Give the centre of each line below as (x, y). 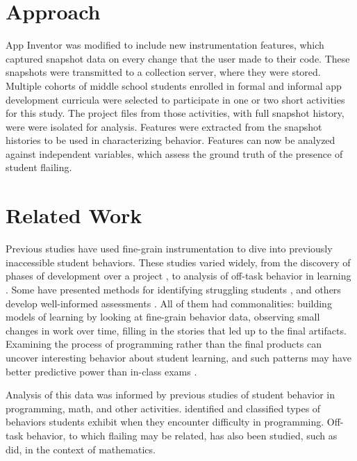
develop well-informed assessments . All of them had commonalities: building (169, 303)
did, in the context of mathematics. (81, 449)
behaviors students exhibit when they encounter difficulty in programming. (165, 422)
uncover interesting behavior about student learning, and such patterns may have (178, 357)
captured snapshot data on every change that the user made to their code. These (178, 58)
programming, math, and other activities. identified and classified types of (163, 408)
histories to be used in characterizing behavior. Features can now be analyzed (171, 140)
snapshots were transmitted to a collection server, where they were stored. (163, 72)
